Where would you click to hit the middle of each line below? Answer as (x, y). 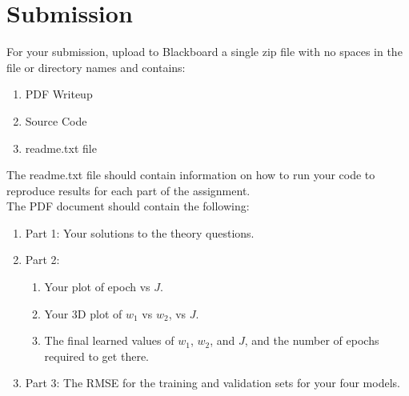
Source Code (56, 120)
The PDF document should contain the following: (128, 206)
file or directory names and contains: (96, 67)
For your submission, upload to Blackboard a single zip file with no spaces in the (204, 52)
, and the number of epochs (312, 340)
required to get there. (96, 356)
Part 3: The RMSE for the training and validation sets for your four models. (213, 383)
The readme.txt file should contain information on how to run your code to (191, 175)
